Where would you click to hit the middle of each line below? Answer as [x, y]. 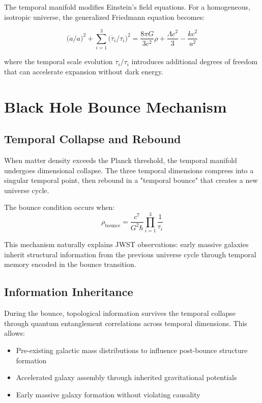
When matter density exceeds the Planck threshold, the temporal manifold [121, 160]
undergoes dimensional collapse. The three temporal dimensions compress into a [129, 170]
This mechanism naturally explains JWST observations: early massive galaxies [126, 244]
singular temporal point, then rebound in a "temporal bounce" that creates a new [131, 180]
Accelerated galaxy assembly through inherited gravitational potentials [126, 377]
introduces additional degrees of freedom [195, 61]
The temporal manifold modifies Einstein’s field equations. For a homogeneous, [127, 7]
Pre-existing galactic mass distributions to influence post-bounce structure [132, 350]
